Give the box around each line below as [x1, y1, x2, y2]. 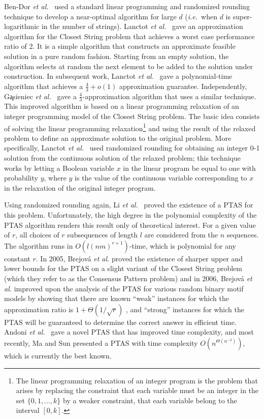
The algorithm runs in [4, 240, 73, 251]
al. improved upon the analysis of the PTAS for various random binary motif [4, 283, 244, 293]
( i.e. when [185, 11, 217, 21]
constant [4, 253, 30, 263]
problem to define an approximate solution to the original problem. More [4, 132, 232, 143]
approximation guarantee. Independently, [119, 80, 247, 91]
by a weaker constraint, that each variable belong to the [63, 395, 237, 405]
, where [44, 172, 67, 183]
